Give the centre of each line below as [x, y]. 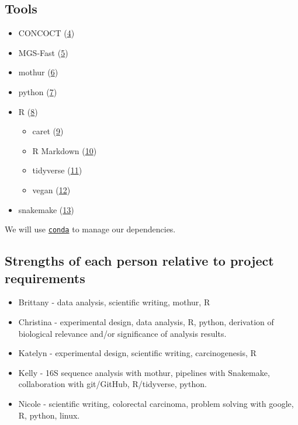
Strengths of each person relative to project [139, 261]
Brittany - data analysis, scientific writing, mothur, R [114, 302]
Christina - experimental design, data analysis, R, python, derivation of [146, 321]
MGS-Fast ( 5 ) [43, 52]
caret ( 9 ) [48, 131]
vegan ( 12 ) [51, 189]
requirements [45, 278]
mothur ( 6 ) [38, 72]
